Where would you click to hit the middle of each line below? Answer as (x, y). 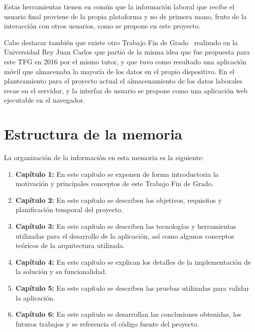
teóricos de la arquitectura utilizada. (70, 245)
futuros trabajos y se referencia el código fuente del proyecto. (107, 323)
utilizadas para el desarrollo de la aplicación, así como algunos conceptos (125, 235)
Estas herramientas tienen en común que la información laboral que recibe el (119, 6)
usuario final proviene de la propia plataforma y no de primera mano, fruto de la (125, 16)
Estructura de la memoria (93, 134)
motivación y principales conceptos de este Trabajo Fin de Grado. (114, 183)
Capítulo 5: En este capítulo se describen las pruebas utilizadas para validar (132, 288)
